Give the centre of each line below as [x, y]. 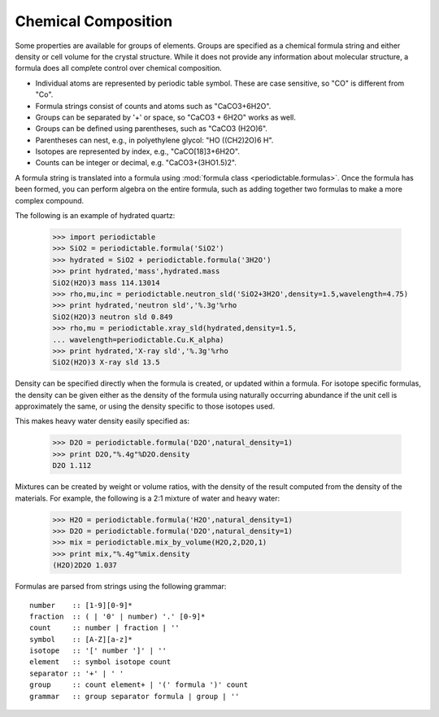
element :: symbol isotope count [100, 662]
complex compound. [50, 200]
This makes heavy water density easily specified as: [102, 421]
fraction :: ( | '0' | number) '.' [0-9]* [117, 616]
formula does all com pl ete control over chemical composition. [119, 68]
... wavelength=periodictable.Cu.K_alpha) [138, 339]
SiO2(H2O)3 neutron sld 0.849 [113, 317]
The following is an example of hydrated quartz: [95, 216]
